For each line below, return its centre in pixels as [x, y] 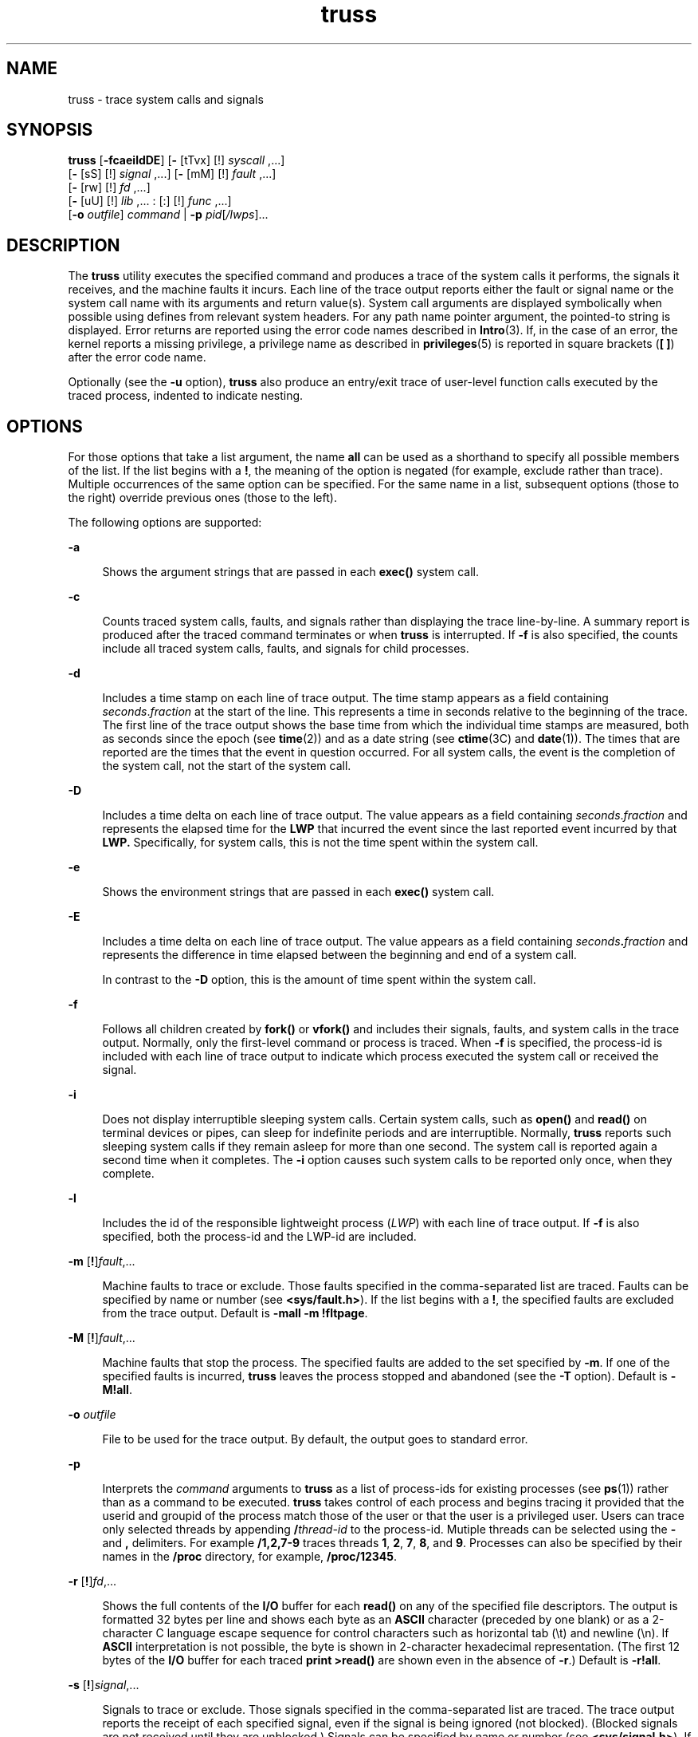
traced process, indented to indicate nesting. [186, 396]
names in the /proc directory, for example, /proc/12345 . [250, 1557]
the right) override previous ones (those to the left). [202, 498]
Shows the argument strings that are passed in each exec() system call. [290, 572]
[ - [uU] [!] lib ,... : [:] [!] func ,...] [150, 201]
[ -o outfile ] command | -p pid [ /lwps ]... [168, 215]
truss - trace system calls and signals [166, 99]
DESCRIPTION [63, 245]
